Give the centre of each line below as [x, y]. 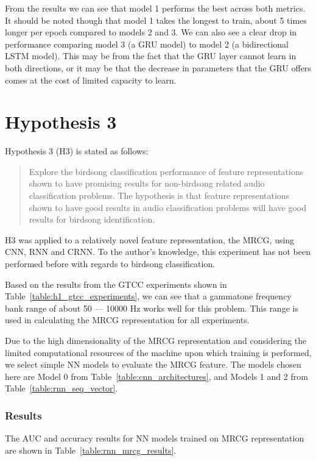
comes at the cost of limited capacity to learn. [91, 80]
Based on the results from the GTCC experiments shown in [116, 284]
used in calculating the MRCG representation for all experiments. [127, 320]
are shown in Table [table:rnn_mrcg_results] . [91, 450]
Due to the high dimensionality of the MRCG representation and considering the [156, 340]
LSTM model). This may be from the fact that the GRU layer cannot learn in [151, 56]
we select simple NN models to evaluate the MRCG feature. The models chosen [153, 364]
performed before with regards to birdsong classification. [110, 264]
